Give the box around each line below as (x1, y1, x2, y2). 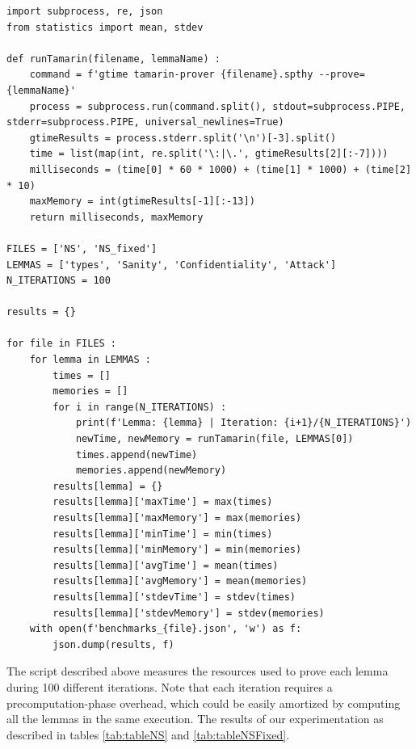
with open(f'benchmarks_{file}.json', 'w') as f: (29, 623, 302, 635)
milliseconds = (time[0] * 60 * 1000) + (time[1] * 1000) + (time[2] (29, 163, 412, 175)
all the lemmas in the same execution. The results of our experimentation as (6, 710, 384, 727)
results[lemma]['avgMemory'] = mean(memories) (53, 575, 308, 587)
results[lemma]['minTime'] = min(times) (53, 528, 273, 540)
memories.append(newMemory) (75, 465, 227, 477)
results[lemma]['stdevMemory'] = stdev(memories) (53, 607, 325, 619)
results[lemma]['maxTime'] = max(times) (53, 496, 273, 508)
